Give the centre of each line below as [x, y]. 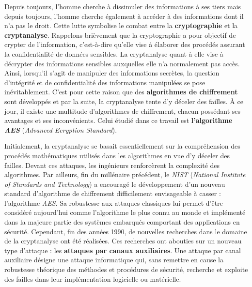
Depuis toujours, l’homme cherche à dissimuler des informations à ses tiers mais [123, 6]
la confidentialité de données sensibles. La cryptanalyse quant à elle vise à [114, 53]
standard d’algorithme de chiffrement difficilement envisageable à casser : [113, 193]
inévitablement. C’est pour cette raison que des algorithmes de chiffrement [121, 92]
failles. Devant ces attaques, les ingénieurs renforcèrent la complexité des [112, 165]
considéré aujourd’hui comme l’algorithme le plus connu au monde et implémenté [125, 212]
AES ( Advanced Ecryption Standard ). [61, 129]
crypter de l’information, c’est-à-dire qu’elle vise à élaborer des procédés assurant [125, 44]
